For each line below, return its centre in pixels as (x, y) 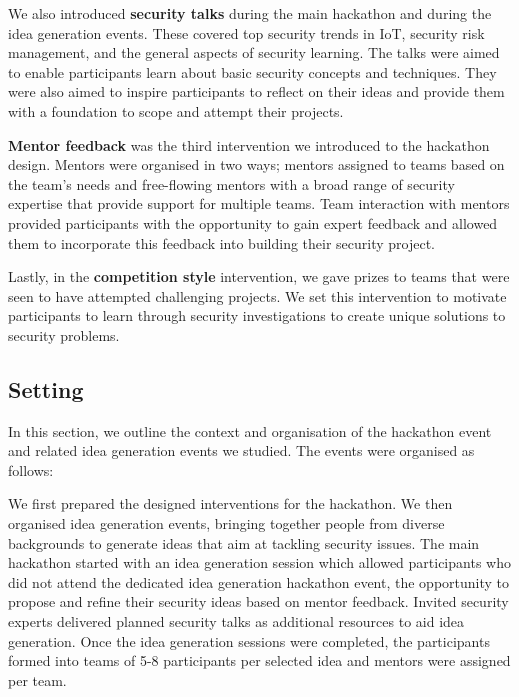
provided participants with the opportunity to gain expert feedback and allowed (253, 222)
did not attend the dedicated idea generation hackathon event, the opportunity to (259, 581)
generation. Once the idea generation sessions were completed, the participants (249, 640)
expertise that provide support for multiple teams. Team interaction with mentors (259, 203)
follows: (31, 469)
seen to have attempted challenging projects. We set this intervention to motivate (257, 295)
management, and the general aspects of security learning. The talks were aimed (254, 52)
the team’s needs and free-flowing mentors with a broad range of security (231, 183)
